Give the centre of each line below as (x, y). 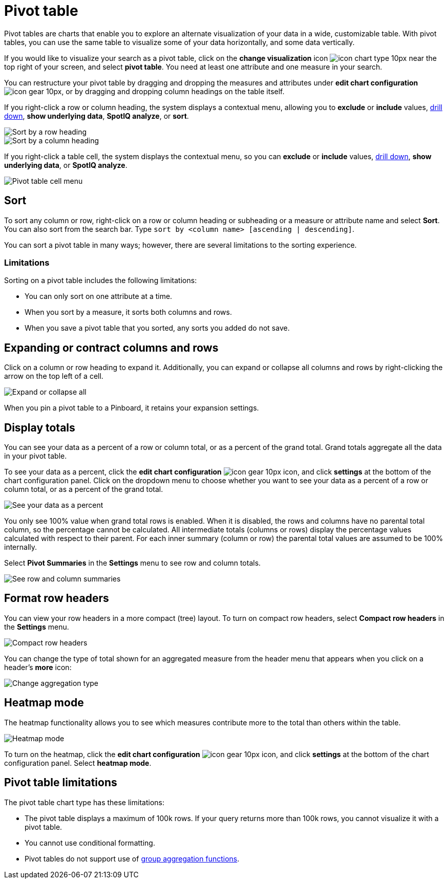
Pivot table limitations (61, 783)
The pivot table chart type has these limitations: (84, 802)
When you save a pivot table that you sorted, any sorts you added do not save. (157, 328)
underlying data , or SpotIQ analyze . (66, 165)
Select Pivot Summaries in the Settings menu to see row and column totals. (133, 563)
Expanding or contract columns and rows (111, 348)
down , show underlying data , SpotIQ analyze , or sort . (97, 116)
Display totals (40, 427)
